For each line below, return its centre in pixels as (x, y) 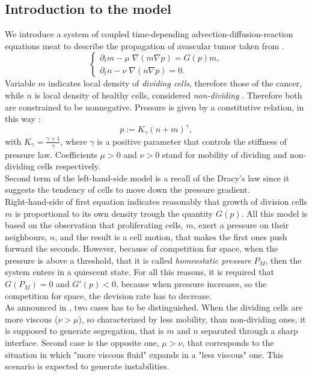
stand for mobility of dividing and (225, 154)
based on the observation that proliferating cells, (94, 225)
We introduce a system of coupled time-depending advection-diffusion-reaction (149, 34)
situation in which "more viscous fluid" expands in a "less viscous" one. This (144, 354)
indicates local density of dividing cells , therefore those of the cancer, (175, 83)
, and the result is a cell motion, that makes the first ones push (171, 236)
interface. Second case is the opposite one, (82, 343)
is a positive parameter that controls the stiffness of (192, 141)
